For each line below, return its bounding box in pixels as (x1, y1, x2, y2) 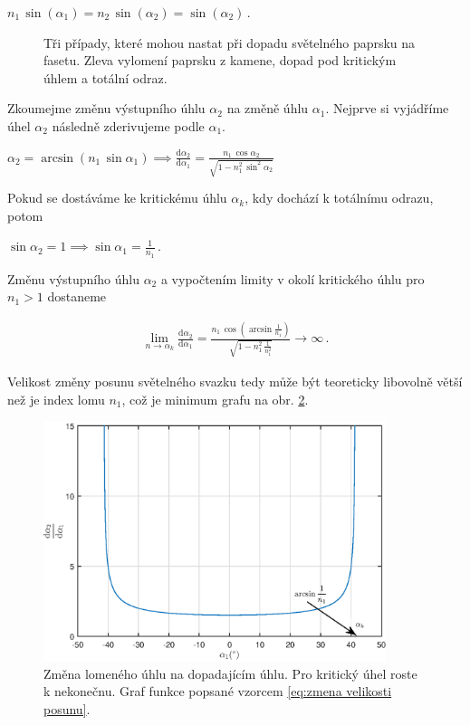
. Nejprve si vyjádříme (325, 99, 449, 118)
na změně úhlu (226, 99, 309, 118)
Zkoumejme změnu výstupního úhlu (7, 99, 206, 118)
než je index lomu (7, 389, 105, 408)
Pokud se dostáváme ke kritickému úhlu (7, 188, 227, 207)
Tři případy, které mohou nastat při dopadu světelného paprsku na (43, 33, 416, 52)
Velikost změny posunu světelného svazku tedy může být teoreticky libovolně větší (7, 371, 463, 390)
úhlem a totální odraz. (43, 68, 168, 87)
